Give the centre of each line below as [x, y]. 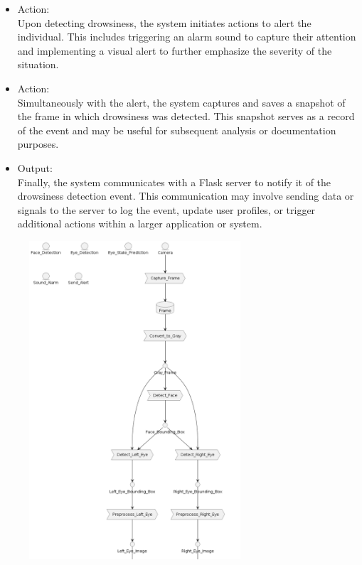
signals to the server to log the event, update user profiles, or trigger [166, 209]
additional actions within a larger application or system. [140, 224]
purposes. [38, 144]
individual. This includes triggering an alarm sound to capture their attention [187, 37]
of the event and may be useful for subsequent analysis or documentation [177, 130]
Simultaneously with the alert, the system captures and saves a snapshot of [181, 102]
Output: [35, 167]
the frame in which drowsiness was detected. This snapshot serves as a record [186, 116]
